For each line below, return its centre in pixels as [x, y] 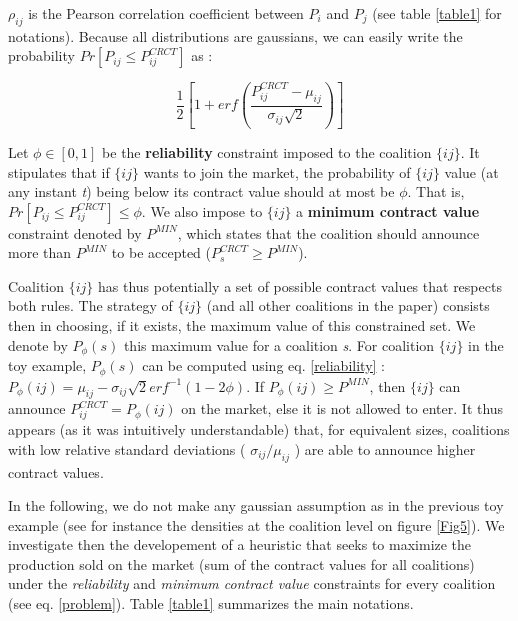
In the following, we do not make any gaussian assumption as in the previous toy [256, 505]
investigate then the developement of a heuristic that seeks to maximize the [240, 544]
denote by [38, 344]
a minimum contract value [388, 210]
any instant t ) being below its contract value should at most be [201, 191]
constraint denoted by [75, 232]
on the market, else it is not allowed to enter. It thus [342, 408]
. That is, [436, 191]
